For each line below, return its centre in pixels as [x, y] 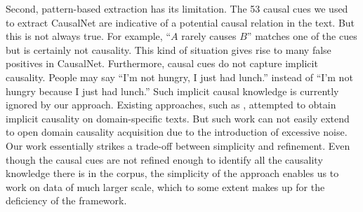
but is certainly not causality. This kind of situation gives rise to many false [169, 49]
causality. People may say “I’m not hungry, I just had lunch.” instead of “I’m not [179, 77]
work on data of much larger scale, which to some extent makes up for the [165, 186]
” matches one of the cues [302, 36]
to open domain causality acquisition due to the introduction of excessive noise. [177, 132]
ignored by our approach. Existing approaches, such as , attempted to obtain [171, 105]
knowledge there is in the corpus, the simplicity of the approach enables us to [172, 173]
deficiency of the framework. [66, 200]
